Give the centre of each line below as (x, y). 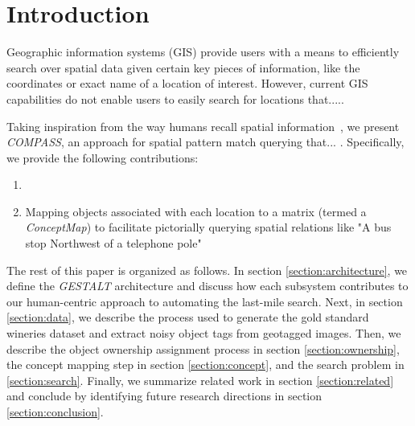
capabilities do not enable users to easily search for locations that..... (175, 98)
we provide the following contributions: (103, 157)
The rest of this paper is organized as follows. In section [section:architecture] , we (207, 270)
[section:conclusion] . (55, 412)
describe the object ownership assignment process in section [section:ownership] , (203, 348)
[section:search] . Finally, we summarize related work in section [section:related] (200, 380)
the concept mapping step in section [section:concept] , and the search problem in (205, 365)
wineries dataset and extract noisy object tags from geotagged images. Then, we (204, 333)
